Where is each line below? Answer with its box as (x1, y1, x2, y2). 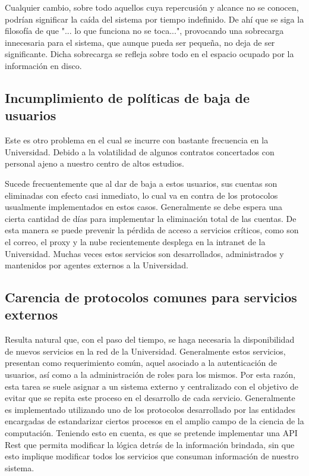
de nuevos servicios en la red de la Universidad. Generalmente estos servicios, (5, 345, 286, 357)
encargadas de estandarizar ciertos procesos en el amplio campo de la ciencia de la (5, 415, 304, 427)
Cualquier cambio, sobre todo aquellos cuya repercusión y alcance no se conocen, (5, 1, 299, 13)
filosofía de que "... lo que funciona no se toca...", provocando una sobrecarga (5, 24, 284, 37)
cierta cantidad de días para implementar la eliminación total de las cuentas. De (5, 212, 297, 224)
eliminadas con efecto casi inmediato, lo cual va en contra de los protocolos (5, 189, 278, 201)
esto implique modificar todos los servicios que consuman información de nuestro (5, 450, 299, 462)
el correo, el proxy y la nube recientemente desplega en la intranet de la (5, 235, 266, 248)
